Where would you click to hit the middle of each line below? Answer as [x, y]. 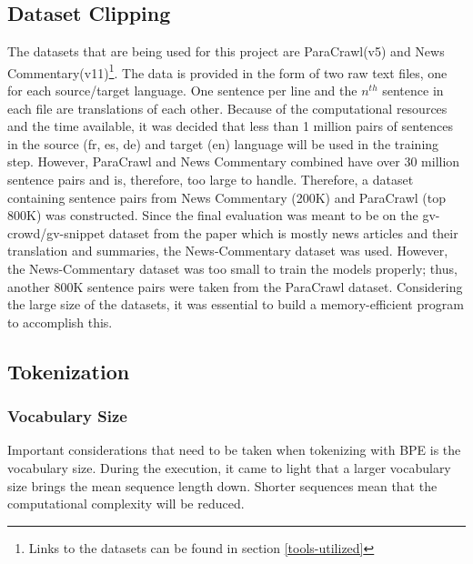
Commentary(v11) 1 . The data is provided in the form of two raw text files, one [227, 71]
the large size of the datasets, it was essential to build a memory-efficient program [236, 304]
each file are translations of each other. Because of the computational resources [227, 108]
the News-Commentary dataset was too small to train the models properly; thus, [232, 268]
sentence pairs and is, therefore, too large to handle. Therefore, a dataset [211, 180]
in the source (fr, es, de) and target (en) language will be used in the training [223, 143]
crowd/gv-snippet [56, 232]
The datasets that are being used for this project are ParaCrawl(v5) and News [226, 51]
